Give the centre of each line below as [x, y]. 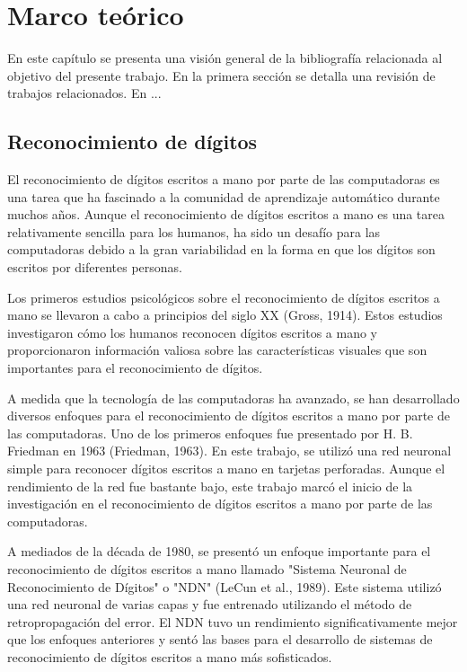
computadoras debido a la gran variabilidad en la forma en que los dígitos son [221, 249]
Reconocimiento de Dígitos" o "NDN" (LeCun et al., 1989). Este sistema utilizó [225, 586]
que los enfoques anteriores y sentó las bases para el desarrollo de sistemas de [220, 639]
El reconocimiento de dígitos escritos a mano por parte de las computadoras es [224, 179]
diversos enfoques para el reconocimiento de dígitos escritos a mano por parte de [229, 416]
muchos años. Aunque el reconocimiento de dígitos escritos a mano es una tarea [226, 214]
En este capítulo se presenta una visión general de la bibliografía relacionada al [225, 58]
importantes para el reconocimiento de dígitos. [135, 368]
